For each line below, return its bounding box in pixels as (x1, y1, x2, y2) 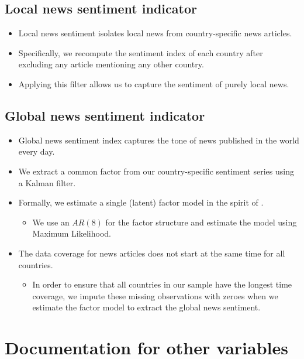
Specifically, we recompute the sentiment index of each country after (18, 46, 263, 59)
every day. (18, 145, 55, 158)
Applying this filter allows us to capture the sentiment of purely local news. (18, 77, 289, 90)
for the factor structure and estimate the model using (105, 216, 297, 228)
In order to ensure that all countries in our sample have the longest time (32, 278, 292, 290)
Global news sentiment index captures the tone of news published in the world (18, 134, 299, 146)
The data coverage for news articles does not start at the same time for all (18, 247, 285, 259)
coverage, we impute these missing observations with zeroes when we (32, 289, 278, 302)
